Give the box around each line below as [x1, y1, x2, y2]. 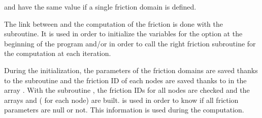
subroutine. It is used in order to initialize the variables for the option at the [4, 28, 243, 39]
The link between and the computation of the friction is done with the [4, 18, 223, 29]
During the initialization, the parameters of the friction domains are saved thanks [4, 65, 258, 75]
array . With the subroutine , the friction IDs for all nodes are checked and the [4, 85, 250, 95]
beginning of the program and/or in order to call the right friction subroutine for [4, 38, 256, 48]
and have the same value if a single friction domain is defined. [4, 2, 196, 12]
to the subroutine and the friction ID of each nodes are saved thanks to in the [4, 75, 247, 85]
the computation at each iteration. [4, 48, 111, 58]
